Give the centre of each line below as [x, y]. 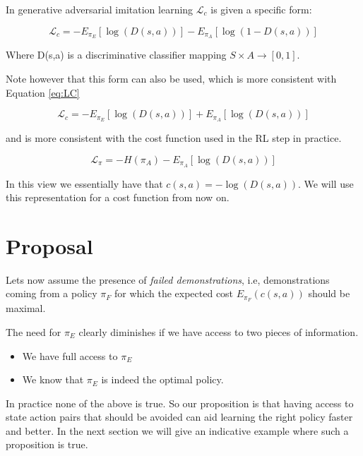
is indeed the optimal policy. [162, 379]
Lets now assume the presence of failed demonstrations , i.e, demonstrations [168, 279]
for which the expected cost [174, 293]
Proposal [49, 245]
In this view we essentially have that [84, 183]
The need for [34, 331]
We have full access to [70, 355]
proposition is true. [47, 444]
